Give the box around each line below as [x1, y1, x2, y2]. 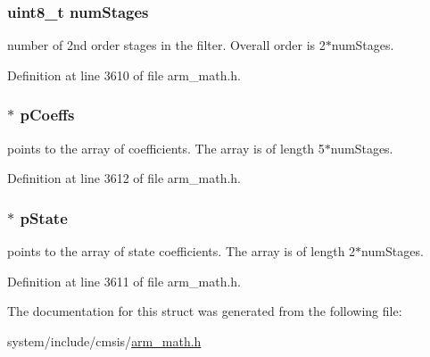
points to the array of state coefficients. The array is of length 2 [7, 242, 356, 261]
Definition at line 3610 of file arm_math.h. [7, 65, 241, 84]
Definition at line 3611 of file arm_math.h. [7, 271, 241, 290]
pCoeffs [20, 104, 75, 126]
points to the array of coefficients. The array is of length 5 [7, 138, 325, 157]
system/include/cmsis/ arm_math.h [7, 331, 202, 350]
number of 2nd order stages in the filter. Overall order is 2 [7, 36, 326, 54]
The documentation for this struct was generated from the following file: [7, 302, 402, 320]
